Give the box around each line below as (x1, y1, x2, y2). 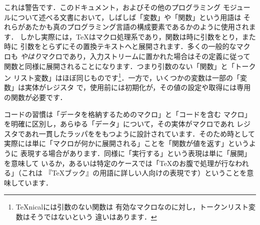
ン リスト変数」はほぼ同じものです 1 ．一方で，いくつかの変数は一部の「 (4, 71, 240, 82)
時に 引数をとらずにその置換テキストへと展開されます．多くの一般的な (4, 41, 236, 51)
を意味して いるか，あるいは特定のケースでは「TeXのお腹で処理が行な (4, 157, 235, 168)
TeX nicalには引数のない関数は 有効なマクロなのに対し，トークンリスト (15, 201, 248, 212)
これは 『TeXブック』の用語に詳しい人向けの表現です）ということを (21, 167, 247, 178)
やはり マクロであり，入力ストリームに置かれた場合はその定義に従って (20, 50, 250, 61)
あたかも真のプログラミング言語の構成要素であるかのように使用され (24, 21, 249, 32)
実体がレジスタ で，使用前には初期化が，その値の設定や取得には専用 (24, 82, 251, 92)
